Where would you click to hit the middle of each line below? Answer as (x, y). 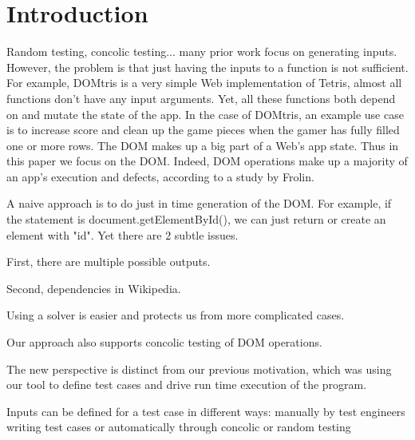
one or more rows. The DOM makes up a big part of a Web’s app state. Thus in (203, 145)
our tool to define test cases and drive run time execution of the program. (187, 385)
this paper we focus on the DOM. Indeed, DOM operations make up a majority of (207, 161)
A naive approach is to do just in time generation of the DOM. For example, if (199, 203)
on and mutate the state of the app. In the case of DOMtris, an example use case (205, 114)
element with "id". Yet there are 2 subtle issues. (123, 234)
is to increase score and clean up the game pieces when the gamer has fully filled (203, 130)
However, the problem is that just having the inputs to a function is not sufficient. (207, 67)
